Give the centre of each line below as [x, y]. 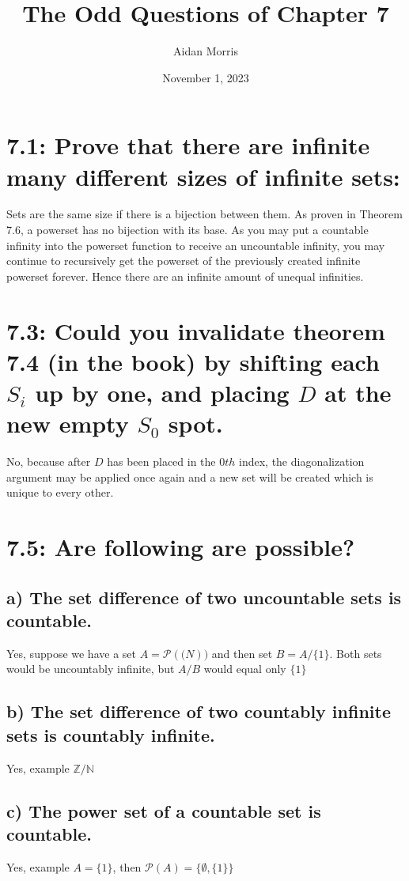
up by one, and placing [162, 392]
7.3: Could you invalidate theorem [196, 330]
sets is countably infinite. [111, 734]
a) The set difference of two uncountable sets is [204, 597]
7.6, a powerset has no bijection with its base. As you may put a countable [187, 230]
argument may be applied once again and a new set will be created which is [190, 476]
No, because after [49, 461]
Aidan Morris [206, 51]
